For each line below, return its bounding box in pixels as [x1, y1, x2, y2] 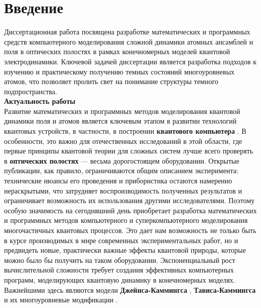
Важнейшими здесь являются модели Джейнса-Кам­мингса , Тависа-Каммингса [4, 284, 256, 295]
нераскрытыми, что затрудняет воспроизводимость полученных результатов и [4, 185, 242, 196]
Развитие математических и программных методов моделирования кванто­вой [4, 105, 240, 116]
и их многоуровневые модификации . [4, 294, 118, 305]
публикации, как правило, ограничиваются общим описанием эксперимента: [4, 165, 239, 176]
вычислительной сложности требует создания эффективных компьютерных [4, 264, 234, 275]
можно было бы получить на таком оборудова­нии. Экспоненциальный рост [4, 254, 235, 265]
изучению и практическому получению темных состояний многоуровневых [4, 66, 235, 76]
